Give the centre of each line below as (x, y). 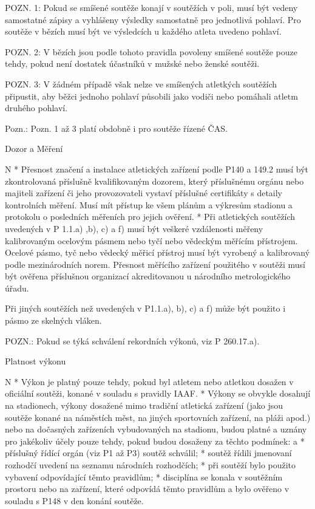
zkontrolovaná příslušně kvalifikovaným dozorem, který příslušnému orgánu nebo (154, 181)
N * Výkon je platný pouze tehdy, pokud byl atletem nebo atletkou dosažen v (149, 381)
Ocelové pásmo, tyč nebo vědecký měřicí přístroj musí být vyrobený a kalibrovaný (157, 252)
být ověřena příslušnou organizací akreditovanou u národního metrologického (148, 276)
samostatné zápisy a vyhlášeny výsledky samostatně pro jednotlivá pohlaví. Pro (153, 19)
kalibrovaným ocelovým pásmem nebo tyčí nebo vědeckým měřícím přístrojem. (151, 240)
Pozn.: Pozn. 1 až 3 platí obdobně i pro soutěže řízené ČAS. (116, 128)
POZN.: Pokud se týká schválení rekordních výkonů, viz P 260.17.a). (132, 340)
